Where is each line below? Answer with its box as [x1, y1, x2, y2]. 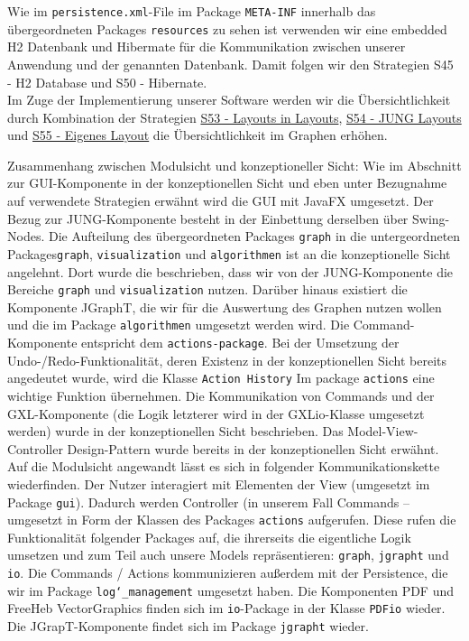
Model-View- [347, 422, 418, 441]
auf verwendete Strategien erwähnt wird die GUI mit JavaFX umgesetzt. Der [7, 191, 434, 210]
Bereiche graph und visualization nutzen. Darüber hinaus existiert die [7, 280, 408, 299]
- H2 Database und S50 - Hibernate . [7, 72, 207, 91]
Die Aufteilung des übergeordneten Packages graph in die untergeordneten [48, 227, 461, 246]
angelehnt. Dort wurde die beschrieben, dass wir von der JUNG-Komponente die [7, 262, 454, 281]
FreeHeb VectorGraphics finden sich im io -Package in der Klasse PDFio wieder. [7, 599, 446, 618]
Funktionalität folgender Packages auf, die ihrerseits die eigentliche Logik [7, 527, 411, 546]
